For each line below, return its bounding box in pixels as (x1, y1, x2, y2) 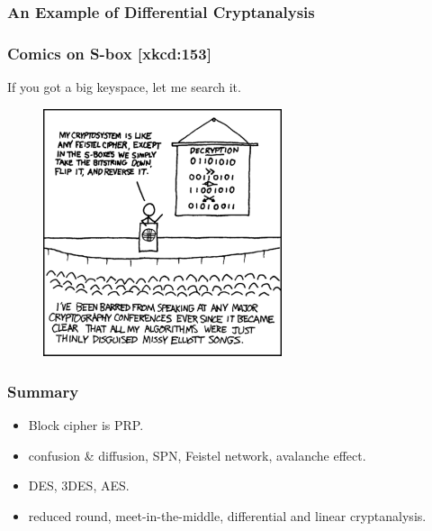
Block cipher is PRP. (28, 415, 144, 434)
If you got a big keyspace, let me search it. (7, 78, 241, 96)
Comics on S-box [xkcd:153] (7, 41, 211, 64)
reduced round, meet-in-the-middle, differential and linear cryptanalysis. (28, 506, 427, 525)
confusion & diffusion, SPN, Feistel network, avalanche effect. (28, 445, 366, 464)
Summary (7, 380, 79, 402)
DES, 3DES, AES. (28, 476, 130, 495)
